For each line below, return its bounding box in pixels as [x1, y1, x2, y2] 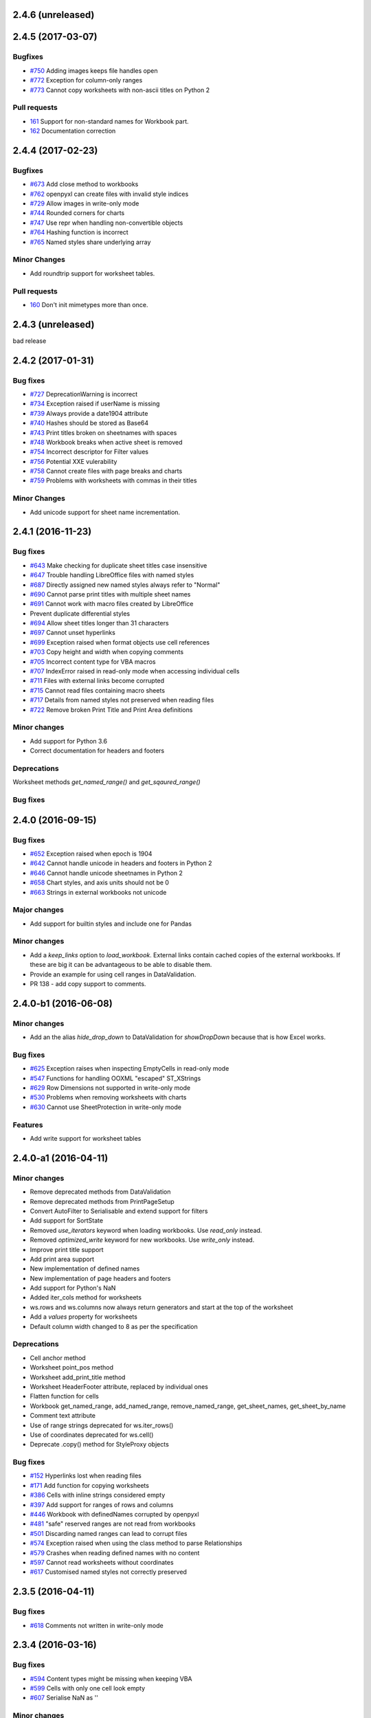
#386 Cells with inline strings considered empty [30, 1491, 166, 1499]
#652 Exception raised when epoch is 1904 [30, 849, 153, 858]
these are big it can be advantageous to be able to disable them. [30, 961, 212, 969]
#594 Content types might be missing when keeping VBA [30, 1674, 192, 1683]
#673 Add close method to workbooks [30, 180, 139, 188]
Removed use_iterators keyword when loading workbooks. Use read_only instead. [30, 1226, 262, 1234]
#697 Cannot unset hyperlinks [30, 629, 116, 637]
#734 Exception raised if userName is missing [30, 399, 160, 408]
